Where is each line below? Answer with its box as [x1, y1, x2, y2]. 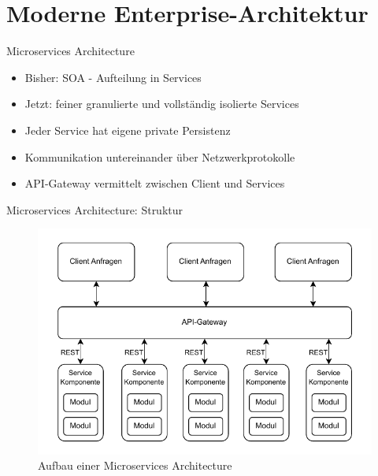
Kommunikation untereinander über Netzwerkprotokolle [24, 148, 295, 165]
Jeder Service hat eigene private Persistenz [24, 121, 231, 138]
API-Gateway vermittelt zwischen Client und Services [24, 175, 285, 192]
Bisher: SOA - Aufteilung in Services [24, 69, 202, 85]
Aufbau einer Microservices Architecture [38, 457, 232, 474]
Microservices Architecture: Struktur [6, 201, 183, 218]
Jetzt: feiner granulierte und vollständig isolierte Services [24, 95, 299, 112]
